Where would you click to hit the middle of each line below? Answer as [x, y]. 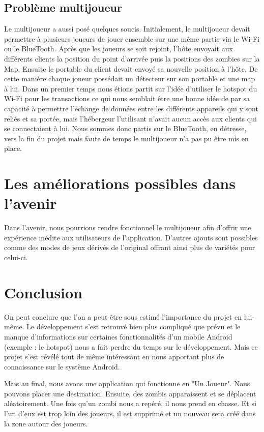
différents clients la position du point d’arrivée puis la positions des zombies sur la [132, 58]
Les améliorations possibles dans [120, 183]
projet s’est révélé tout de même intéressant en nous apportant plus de [114, 357]
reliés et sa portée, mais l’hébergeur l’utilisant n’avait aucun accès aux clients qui [130, 118]
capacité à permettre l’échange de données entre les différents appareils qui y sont [131, 108]
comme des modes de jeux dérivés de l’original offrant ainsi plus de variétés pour [130, 247]
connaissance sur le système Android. [62, 366]
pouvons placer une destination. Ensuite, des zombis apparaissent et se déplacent [130, 393]
